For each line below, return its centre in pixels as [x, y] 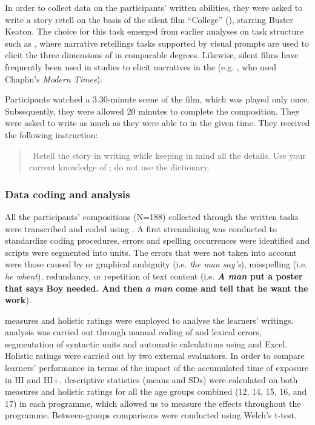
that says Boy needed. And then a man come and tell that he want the [157, 288]
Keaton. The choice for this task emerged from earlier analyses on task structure [154, 31]
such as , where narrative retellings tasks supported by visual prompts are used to [157, 43]
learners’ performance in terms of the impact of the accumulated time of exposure [157, 368]
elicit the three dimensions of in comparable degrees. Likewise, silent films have [152, 55]
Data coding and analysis [68, 194]
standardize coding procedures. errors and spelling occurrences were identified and [157, 240]
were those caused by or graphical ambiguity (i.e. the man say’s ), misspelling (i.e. [156, 264]
